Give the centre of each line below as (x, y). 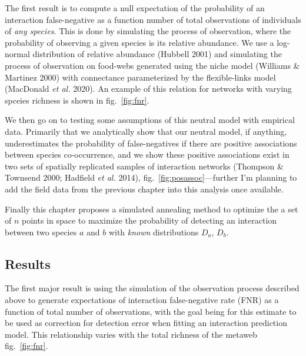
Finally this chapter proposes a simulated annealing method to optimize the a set (152, 209)
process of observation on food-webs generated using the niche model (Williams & (152, 65)
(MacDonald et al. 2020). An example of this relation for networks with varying (148, 89)
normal (17, 54)
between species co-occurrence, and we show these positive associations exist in (147, 154)
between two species (41, 232)
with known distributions (154, 232)
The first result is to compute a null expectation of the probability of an (135, 8)
